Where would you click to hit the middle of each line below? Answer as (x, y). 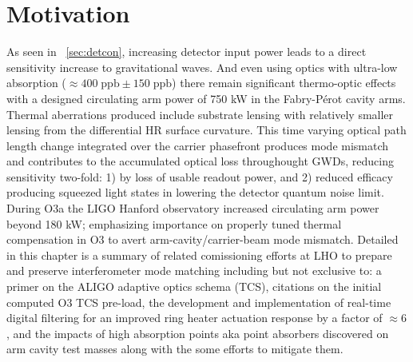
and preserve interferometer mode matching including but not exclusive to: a (194, 271)
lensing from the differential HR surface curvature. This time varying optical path (206, 130)
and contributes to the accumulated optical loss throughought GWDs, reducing (200, 161)
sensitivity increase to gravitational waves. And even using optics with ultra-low (202, 67)
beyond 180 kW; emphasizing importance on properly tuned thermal (174, 223)
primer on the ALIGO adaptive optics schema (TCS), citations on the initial (194, 286)
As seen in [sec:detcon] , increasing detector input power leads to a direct (187, 52)
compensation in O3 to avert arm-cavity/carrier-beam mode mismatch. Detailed (203, 239)
